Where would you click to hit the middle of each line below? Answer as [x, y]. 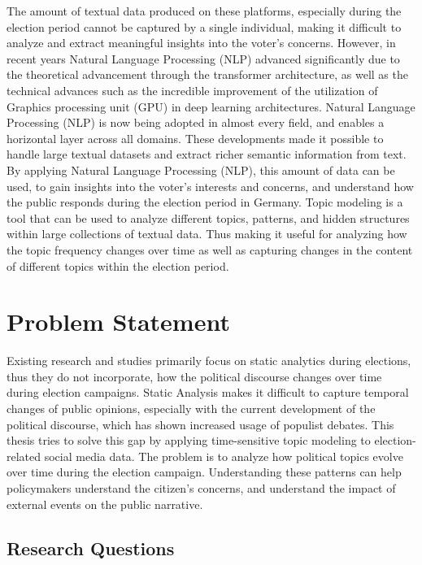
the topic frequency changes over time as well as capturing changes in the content [210, 249]
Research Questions [91, 548]
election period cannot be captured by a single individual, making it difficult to [204, 26]
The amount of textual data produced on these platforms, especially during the [204, 11]
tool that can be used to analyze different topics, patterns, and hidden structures [208, 217]
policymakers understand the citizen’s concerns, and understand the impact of [201, 487]
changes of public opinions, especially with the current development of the [191, 408]
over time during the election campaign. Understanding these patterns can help [204, 472]
